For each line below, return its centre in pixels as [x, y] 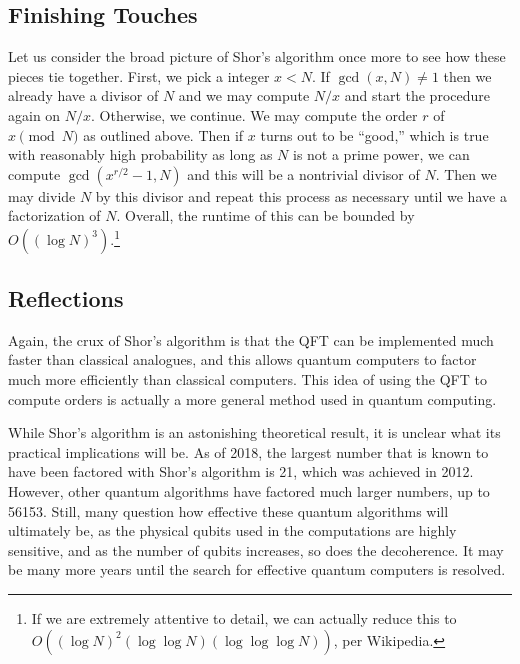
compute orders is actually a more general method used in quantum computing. [252, 398]
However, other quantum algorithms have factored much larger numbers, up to [249, 490]
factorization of [54, 215]
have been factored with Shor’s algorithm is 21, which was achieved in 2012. [241, 471]
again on [34, 114]
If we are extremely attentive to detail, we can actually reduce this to [244, 617]
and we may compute [244, 95]
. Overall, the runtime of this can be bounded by [265, 215]
